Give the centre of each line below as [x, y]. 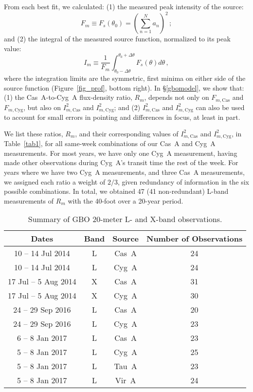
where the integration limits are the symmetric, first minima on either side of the [125, 78]
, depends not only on [177, 97]
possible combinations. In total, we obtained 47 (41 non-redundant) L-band [116, 191]
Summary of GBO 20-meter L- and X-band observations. [125, 219]
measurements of [29, 200]
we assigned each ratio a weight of [55, 181]
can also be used [220, 107]
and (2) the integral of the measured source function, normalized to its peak [117, 39]
